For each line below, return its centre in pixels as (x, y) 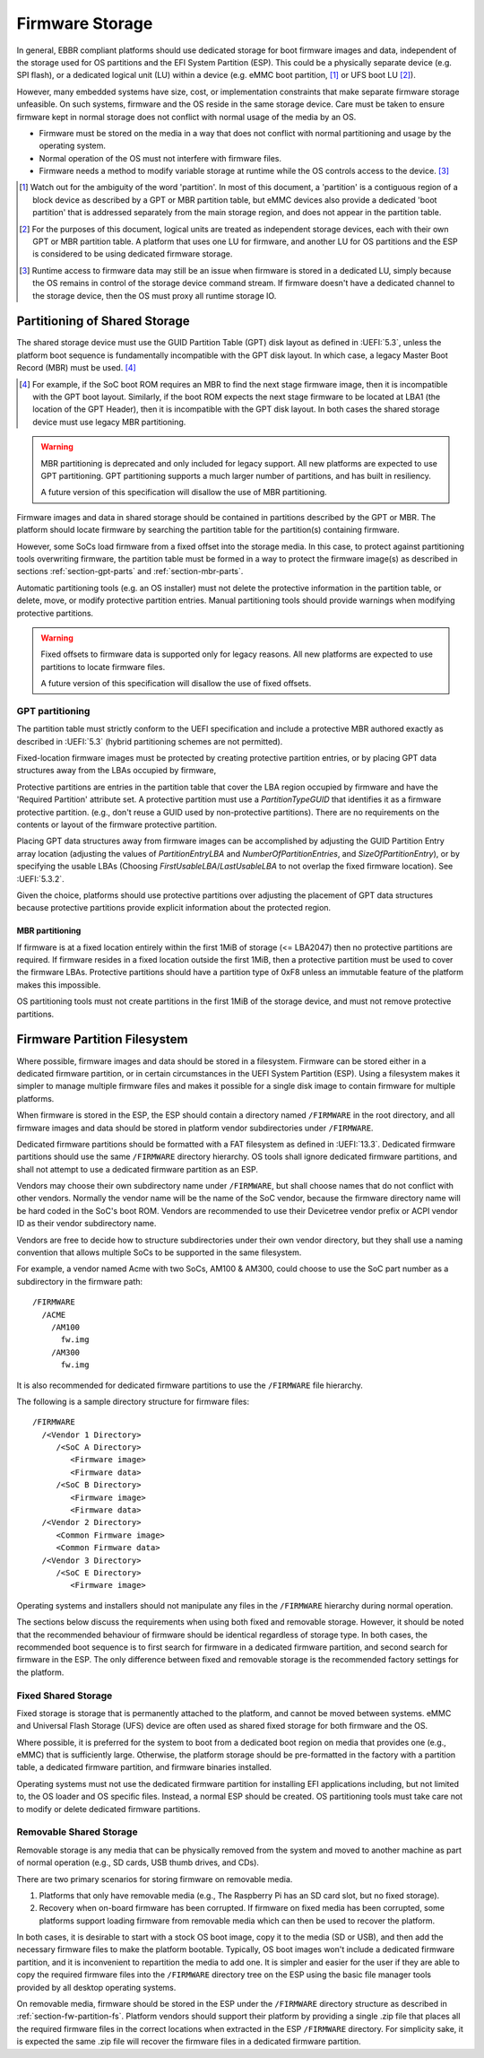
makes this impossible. (59, 985)
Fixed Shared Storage (65, 1696)
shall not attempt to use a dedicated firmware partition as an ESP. (138, 1169)
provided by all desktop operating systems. (96, 1987)
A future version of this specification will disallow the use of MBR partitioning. (184, 493)
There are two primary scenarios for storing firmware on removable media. (155, 1879)
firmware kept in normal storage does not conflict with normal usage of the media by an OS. (186, 117)
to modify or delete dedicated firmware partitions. (108, 1809)
